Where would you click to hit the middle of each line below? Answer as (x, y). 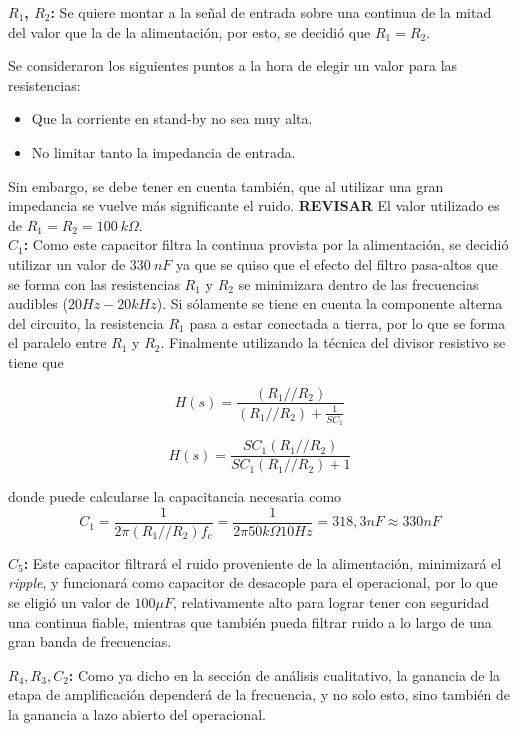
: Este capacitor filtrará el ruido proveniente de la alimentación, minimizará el (262, 562)
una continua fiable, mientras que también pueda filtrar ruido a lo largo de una (250, 621)
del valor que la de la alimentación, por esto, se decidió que (189, 31)
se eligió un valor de (69, 602)
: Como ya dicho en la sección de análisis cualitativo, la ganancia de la (284, 674)
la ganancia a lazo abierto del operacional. (137, 714)
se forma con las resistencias (94, 283)
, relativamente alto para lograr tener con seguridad (331, 602)
